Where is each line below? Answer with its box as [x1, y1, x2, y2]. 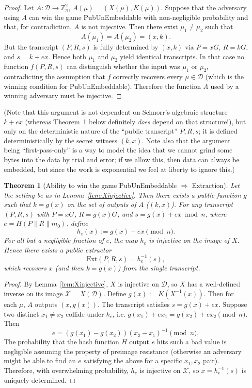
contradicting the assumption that [4, 71, 106, 82]
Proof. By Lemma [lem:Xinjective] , [4, 279, 108, 289]
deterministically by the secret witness [4, 135, 118, 145]
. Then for [204, 288, 234, 298]
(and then [55, 262, 84, 272]
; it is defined [198, 126, 237, 136]
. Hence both [48, 51, 86, 61]
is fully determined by [93, 41, 158, 51]
